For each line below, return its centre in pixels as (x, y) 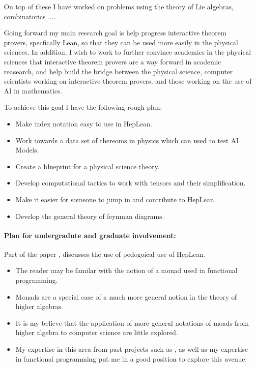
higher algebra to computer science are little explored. (97, 332)
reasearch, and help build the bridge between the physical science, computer (118, 71)
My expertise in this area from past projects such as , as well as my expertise (132, 349)
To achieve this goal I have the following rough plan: (83, 107)
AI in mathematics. (33, 90)
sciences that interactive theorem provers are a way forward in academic (113, 61)
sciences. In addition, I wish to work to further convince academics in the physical (128, 52)
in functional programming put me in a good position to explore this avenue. (131, 358)
